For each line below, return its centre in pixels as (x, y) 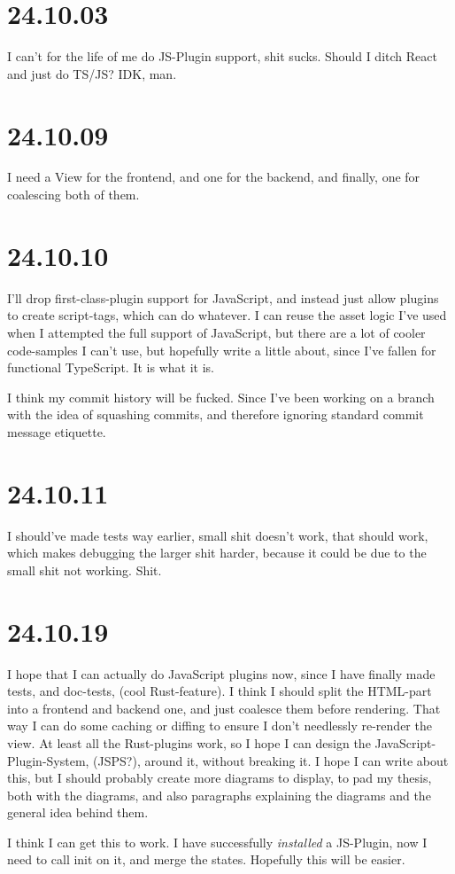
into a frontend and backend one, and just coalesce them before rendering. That (224, 708)
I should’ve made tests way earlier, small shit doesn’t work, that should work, (218, 535)
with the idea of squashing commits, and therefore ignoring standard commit (216, 414)
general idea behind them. (78, 812)
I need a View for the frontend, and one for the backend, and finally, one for (214, 177)
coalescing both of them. (73, 195)
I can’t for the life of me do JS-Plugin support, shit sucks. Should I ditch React (222, 56)
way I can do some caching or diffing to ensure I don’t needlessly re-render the (220, 726)
